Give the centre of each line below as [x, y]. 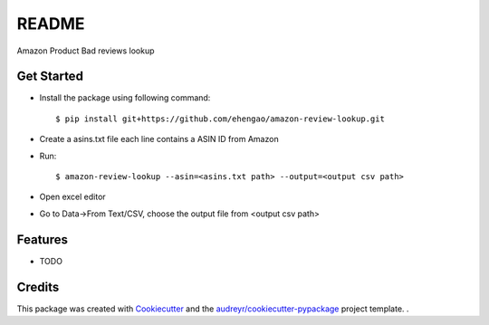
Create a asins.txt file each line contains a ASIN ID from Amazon [159, 139]
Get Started [50, 76]
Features [42, 239]
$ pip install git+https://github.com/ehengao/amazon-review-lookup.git [220, 119]
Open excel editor [72, 197]
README [51, 24]
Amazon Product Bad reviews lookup [86, 51]
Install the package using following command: [125, 98]
